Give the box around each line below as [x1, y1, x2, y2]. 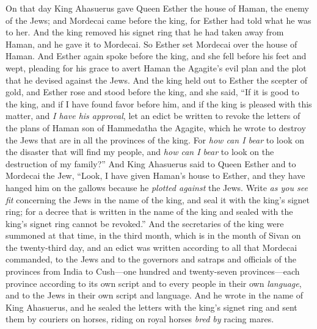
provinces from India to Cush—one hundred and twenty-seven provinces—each [5, 265, 300, 278]
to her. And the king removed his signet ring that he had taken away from [5, 26, 284, 38]
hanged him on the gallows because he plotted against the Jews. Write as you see [5, 181, 308, 193]
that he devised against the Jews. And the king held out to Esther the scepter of [5, 73, 307, 86]
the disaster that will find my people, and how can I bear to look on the [5, 145, 274, 158]
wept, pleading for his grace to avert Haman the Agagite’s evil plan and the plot [5, 61, 307, 74]
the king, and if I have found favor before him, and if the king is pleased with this [5, 97, 312, 110]
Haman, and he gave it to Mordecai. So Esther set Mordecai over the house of [5, 37, 297, 50]
